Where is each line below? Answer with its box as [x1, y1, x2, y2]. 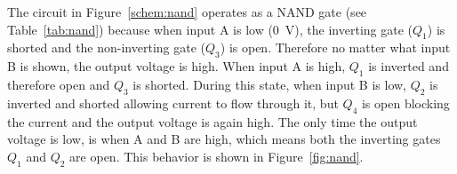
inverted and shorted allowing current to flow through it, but [7, 93, 339, 112]
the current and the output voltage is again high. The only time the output [7, 112, 418, 130]
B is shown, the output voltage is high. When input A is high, [7, 57, 346, 75]
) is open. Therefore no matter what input [220, 38, 451, 57]
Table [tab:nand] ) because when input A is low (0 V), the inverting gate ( [7, 20, 413, 38]
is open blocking [361, 93, 450, 112]
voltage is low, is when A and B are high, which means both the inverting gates [7, 130, 441, 148]
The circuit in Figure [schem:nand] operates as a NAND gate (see [7, 3, 367, 20]
